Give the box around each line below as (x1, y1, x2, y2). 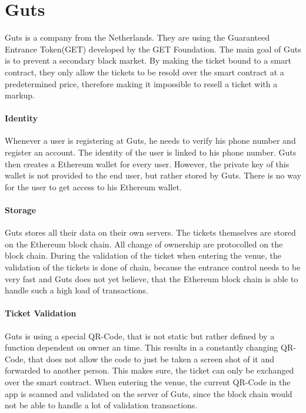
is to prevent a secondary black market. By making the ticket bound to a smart (5, 54, 292, 67)
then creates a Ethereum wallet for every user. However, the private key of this (5, 157, 290, 170)
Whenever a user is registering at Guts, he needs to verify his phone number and (5, 134, 296, 147)
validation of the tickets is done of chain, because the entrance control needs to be (5, 261, 301, 273)
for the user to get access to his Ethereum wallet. (5, 180, 182, 193)
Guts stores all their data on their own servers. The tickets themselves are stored (5, 226, 296, 239)
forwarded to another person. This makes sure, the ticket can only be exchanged (5, 364, 294, 376)
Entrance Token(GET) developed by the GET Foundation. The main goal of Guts (5, 42, 301, 55)
